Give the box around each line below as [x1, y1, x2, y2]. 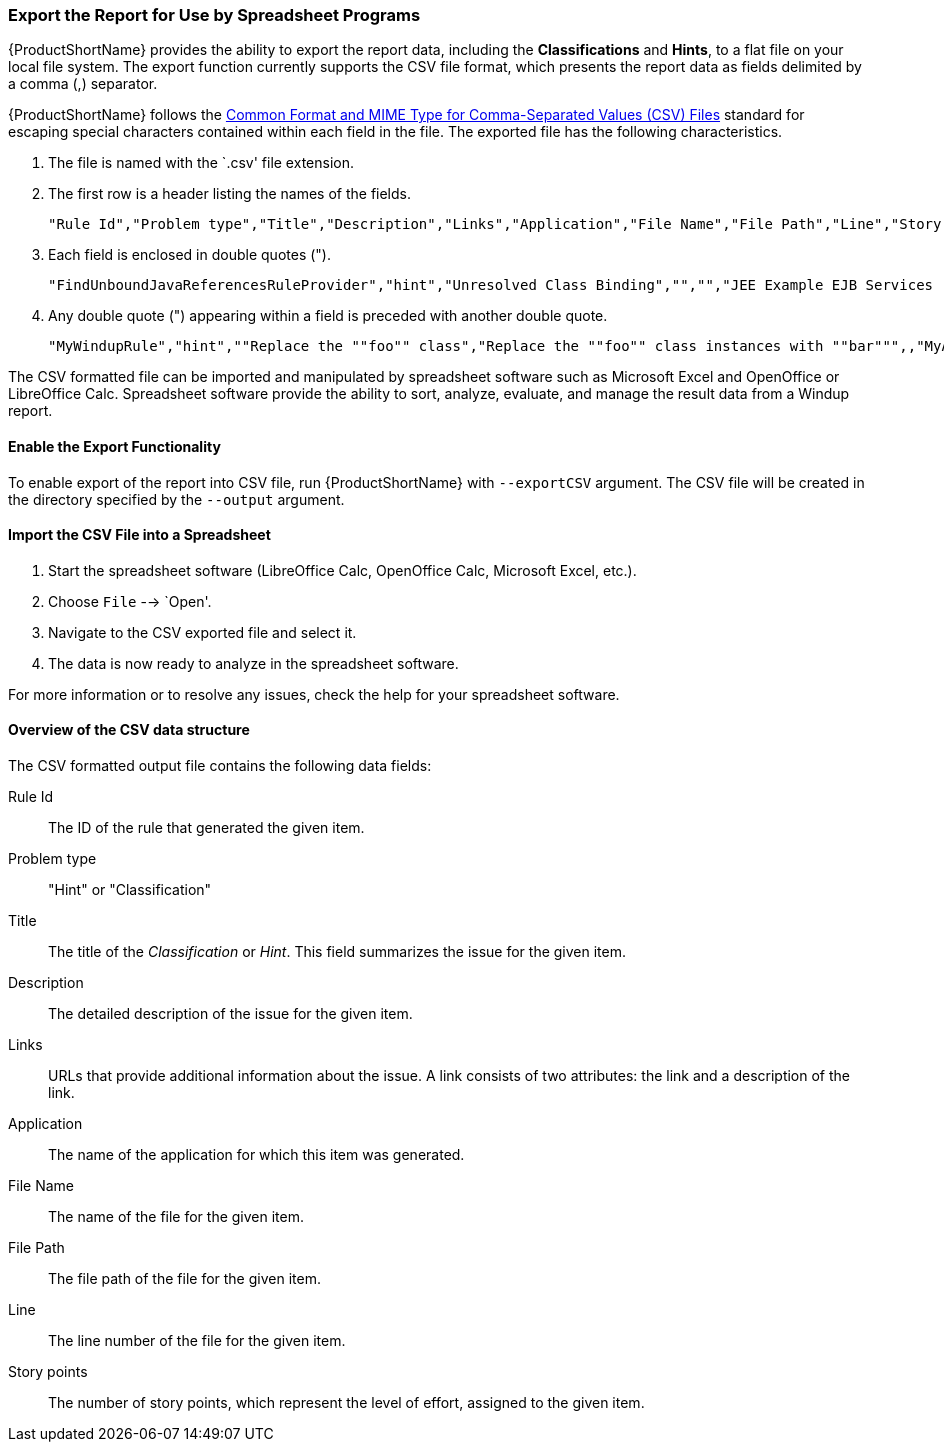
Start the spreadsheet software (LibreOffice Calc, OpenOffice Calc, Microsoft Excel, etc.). [48, 561, 637, 579]
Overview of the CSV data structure [8, 721, 250, 739]
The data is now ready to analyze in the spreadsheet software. [48, 654, 459, 672]
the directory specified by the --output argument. [8, 490, 345, 508]
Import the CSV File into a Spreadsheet [8, 526, 271, 544]
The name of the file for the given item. [48, 1208, 305, 1226]
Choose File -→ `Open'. [48, 592, 212, 610]
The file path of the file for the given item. [48, 1270, 321, 1288]
